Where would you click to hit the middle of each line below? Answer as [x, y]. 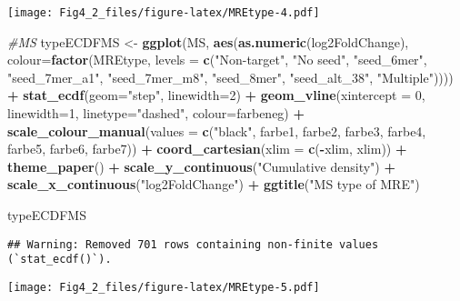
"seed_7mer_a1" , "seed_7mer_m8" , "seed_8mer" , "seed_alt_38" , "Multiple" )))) [230, 77]
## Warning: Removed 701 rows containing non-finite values [193, 244]
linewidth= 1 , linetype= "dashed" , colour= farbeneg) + [156, 113]
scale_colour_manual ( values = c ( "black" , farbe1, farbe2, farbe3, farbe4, [217, 130]
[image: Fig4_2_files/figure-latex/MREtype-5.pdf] [164, 287]
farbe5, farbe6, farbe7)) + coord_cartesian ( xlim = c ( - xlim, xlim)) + [207, 149]
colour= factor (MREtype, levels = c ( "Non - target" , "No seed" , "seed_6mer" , [217, 60]
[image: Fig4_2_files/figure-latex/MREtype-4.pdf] [164, 13]
